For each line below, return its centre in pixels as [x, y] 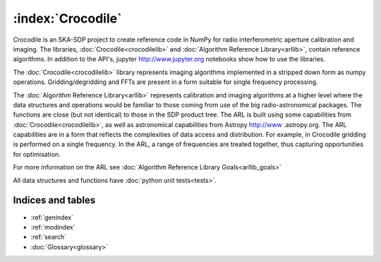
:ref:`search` [49, 237]
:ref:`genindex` [52, 217]
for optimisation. [37, 154]
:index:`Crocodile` [67, 18]
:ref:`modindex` [53, 227]
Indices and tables [54, 200]
